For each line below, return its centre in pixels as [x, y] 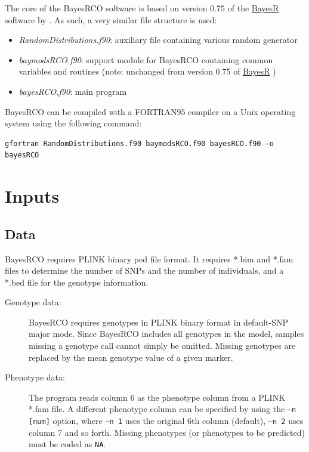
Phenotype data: [35, 377]
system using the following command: [73, 123]
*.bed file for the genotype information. [77, 282]
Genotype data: [33, 302]
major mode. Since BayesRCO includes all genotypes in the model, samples [166, 334]
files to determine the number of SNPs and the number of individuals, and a [144, 270]
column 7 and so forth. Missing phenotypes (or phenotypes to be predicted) [167, 432]
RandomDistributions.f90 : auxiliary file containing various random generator [158, 40]
